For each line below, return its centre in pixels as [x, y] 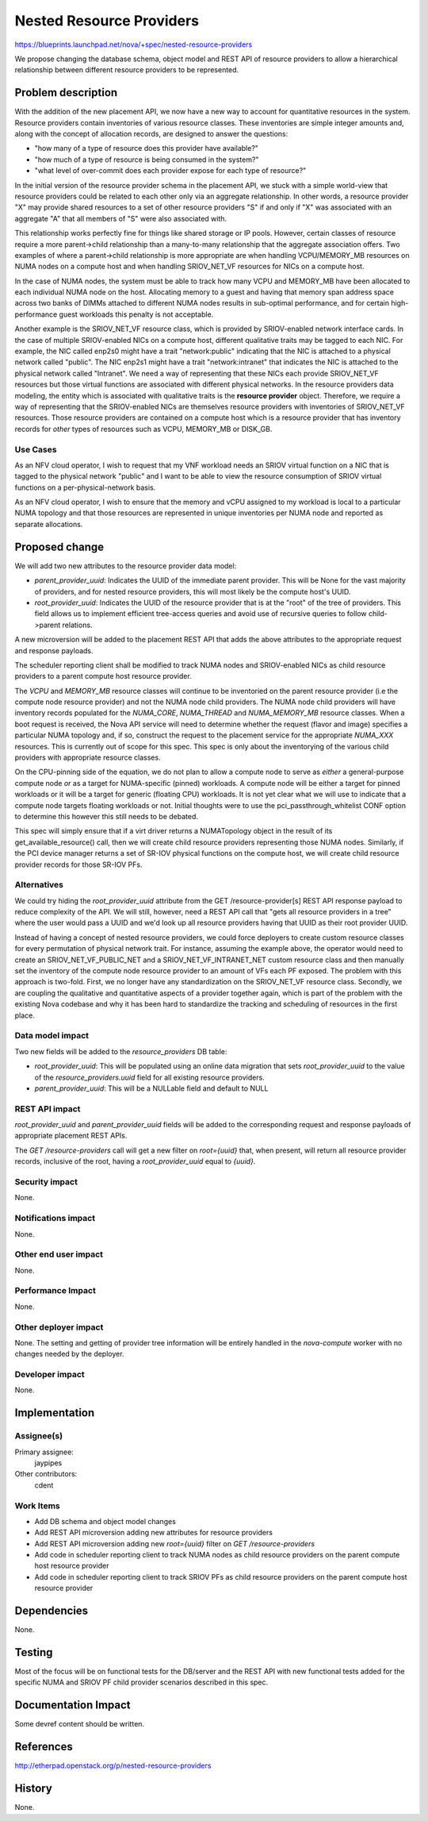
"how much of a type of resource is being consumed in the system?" [147, 160]
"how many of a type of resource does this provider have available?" [147, 148]
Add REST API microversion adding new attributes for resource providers [154, 1533]
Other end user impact [59, 1254]
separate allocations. [49, 524]
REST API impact [48, 1109]
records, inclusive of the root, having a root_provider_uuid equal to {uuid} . [135, 1161]
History [34, 1789]
